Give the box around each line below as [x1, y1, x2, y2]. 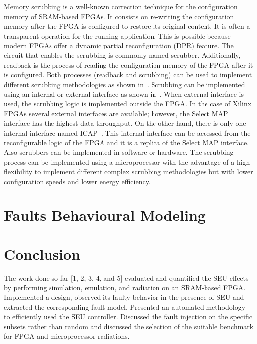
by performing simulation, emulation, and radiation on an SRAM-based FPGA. [4, 282, 246, 293]
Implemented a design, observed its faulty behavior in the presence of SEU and [4, 292, 244, 302]
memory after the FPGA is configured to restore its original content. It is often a [4, 21, 250, 31]
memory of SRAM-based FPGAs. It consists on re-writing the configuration [4, 11, 234, 21]
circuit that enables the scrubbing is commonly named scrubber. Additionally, [4, 49, 241, 60]
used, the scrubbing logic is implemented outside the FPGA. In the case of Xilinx [4, 98, 252, 108]
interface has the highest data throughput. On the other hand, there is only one [4, 118, 246, 128]
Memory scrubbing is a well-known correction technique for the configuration [4, 1, 238, 11]
